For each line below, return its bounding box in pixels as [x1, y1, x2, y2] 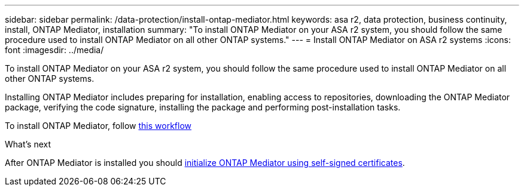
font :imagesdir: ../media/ [5, 45, 104, 55]
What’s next [5, 139, 51, 149]
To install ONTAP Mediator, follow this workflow [5, 121, 192, 131]
